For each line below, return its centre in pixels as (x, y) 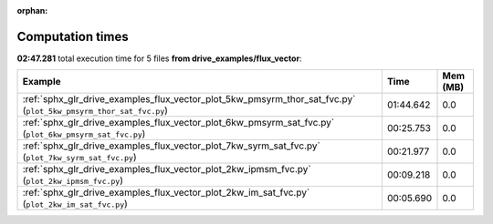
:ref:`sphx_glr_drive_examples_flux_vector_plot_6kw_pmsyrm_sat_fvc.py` (178, 123)
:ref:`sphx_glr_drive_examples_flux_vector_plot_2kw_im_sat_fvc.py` (166, 193)
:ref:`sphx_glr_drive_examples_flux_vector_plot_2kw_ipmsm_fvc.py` (167, 169)
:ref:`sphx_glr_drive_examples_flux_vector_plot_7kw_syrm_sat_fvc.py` (172, 146)
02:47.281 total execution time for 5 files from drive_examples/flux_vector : (159, 58)
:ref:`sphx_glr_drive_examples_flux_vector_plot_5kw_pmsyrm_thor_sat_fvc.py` (189, 99)
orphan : (32, 10)
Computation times (73, 36)
